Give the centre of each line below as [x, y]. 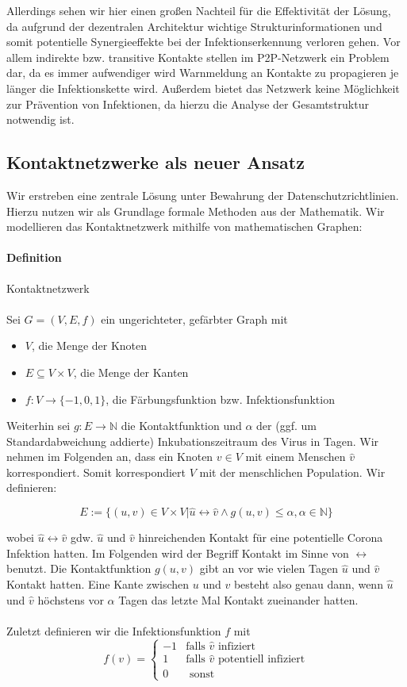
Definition [34, 257]
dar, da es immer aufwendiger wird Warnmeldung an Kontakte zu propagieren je [203, 73]
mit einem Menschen [296, 457]
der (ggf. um [286, 426]
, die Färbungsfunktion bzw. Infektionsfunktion [220, 399]
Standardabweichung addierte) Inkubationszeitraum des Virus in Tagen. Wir [193, 441]
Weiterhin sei [38, 426]
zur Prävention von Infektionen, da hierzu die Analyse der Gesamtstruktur [188, 104]
